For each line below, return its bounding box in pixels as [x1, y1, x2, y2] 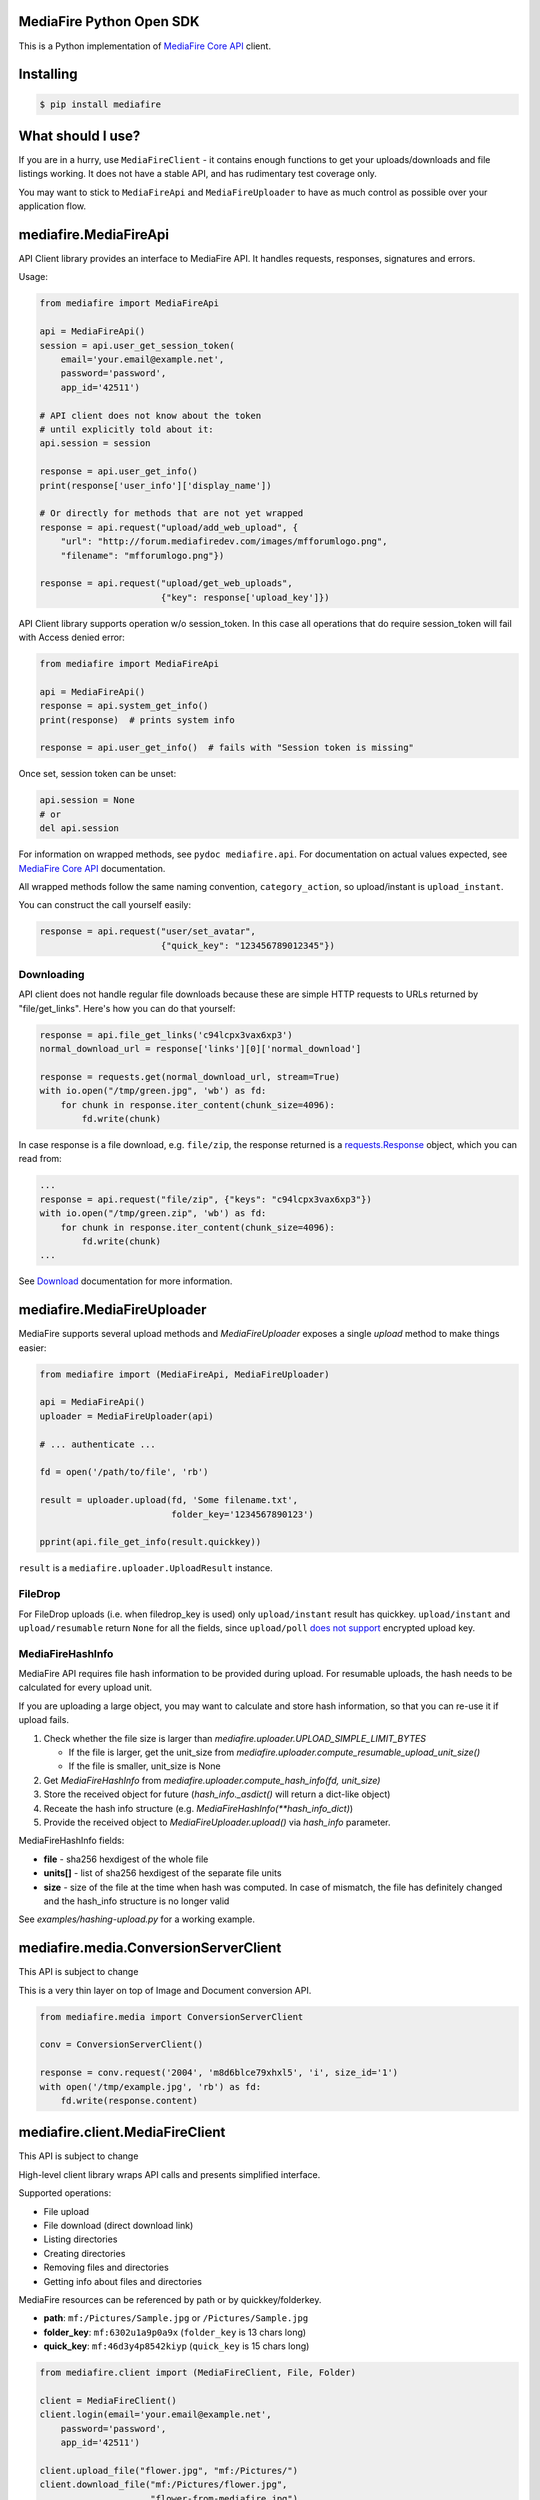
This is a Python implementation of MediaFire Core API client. [18, 40, 272, 52]
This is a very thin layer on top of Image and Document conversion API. [18, 1984, 312, 1996]
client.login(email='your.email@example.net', [39, 2409, 272, 2420]
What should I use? [18, 127, 141, 144]
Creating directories [43, 2247, 126, 2259]
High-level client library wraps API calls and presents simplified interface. [18, 2168, 321, 2180]
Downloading [18, 968, 85, 982]
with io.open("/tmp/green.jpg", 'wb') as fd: [39, 1085, 267, 1097]
